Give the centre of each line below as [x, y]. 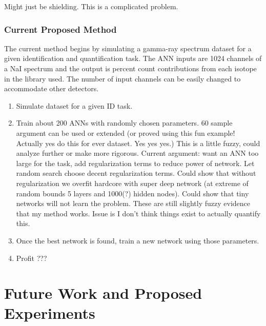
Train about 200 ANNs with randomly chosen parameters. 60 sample [124, 123]
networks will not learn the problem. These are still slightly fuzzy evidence [133, 203]
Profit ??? [32, 258]
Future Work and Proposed [103, 293]
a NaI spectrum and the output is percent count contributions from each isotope [130, 68]
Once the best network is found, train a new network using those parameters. [138, 240]
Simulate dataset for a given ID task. [74, 105]
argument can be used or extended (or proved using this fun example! [126, 133]
